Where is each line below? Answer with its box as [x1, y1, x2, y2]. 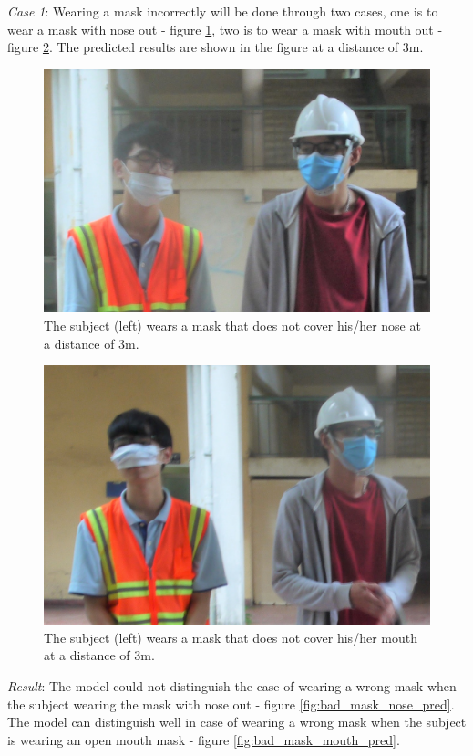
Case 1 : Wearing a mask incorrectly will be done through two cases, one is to [7, 2, 438, 20]
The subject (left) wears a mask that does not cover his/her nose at [44, 316, 421, 335]
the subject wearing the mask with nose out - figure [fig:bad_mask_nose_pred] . [7, 694, 455, 713]
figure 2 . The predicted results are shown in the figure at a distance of [7, 37, 399, 57]
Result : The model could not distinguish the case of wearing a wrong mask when [7, 677, 457, 696]
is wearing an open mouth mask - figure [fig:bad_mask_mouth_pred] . [7, 730, 400, 749]
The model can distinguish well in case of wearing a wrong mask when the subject [7, 712, 467, 731]
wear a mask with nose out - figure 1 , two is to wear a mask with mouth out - [7, 19, 443, 38]
